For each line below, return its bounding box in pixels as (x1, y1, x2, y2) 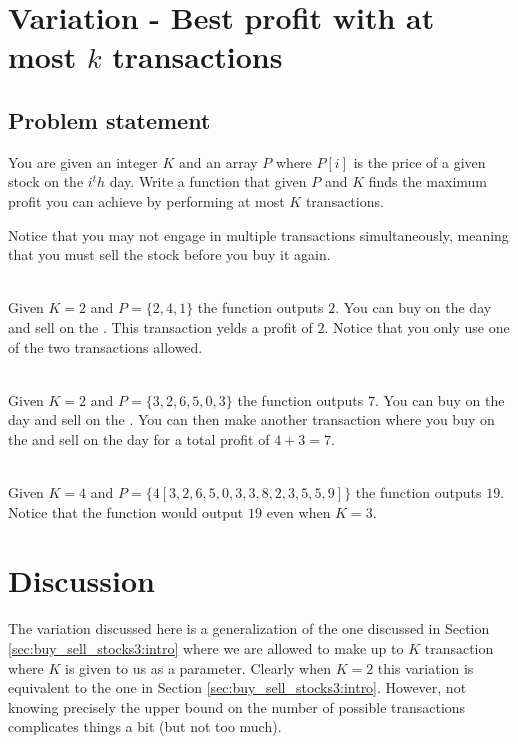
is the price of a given (353, 151, 486, 172)
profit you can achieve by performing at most (8, 190, 285, 211)
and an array (179, 151, 258, 172)
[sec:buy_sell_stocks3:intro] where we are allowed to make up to (8, 637, 404, 658)
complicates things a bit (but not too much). (8, 716, 282, 737)
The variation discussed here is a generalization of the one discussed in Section (8, 618, 490, 639)
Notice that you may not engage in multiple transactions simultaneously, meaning (8, 224, 509, 245)
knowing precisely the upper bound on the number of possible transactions (8, 696, 466, 717)
